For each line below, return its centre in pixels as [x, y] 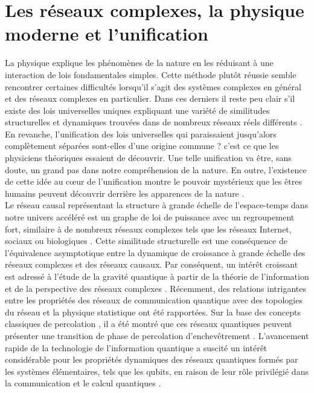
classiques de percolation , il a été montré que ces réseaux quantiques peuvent [149, 324]
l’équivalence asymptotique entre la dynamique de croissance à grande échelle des [155, 252]
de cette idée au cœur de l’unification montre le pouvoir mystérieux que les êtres [153, 181]
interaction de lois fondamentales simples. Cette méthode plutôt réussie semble [151, 74]
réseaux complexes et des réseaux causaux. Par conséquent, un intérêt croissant [152, 264]
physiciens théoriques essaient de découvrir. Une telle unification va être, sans [148, 158]
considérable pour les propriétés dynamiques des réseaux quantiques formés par [152, 359]
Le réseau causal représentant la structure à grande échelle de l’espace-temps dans [157, 205]
